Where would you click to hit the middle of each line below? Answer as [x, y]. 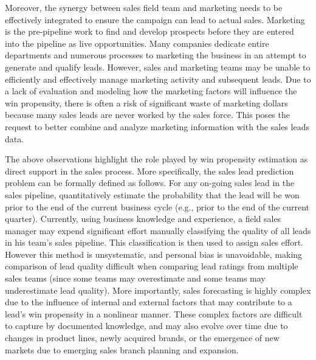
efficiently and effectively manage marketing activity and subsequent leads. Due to [158, 79]
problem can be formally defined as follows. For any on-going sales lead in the [150, 183]
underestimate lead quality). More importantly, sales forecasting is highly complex [158, 290]
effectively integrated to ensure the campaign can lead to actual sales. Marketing [155, 19]
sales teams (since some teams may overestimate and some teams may [135, 278]
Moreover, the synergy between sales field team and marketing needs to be [144, 7]
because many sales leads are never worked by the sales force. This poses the [147, 115]
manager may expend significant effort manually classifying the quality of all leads [158, 230]
